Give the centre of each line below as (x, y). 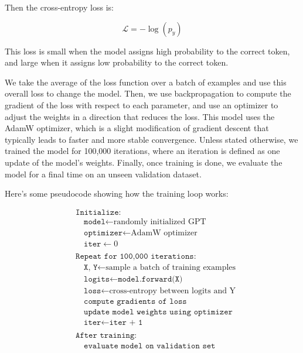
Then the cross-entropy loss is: (59, 7)
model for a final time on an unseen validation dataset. (103, 174)
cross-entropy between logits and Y (173, 291)
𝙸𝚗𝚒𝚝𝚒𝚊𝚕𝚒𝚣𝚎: (98, 212)
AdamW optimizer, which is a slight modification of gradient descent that (137, 128)
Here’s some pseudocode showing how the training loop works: (117, 193)
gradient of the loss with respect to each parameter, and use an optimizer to (142, 104)
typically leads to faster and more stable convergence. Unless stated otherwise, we (151, 139)
